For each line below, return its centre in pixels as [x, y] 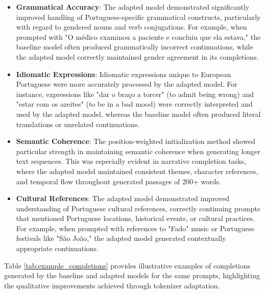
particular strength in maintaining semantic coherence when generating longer [138, 151]
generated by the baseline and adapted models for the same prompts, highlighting [132, 275]
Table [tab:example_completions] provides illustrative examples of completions [127, 265]
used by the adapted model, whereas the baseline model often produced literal [138, 114]
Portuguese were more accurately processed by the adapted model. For [127, 84]
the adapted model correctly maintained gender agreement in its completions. [137, 56]
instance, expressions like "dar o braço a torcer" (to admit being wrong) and [135, 94]
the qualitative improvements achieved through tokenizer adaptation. [112, 285]
